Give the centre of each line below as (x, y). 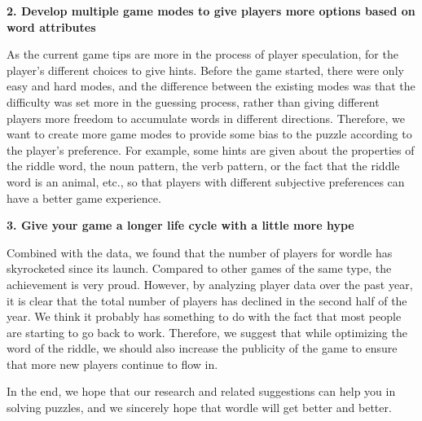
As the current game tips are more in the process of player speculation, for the (202, 54)
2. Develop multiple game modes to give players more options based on (211, 11)
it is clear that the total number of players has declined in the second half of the (207, 300)
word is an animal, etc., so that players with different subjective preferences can (206, 181)
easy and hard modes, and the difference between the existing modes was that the (211, 86)
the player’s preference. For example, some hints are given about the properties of (211, 149)
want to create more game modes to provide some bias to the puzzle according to (209, 134)
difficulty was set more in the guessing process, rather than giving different (193, 101)
